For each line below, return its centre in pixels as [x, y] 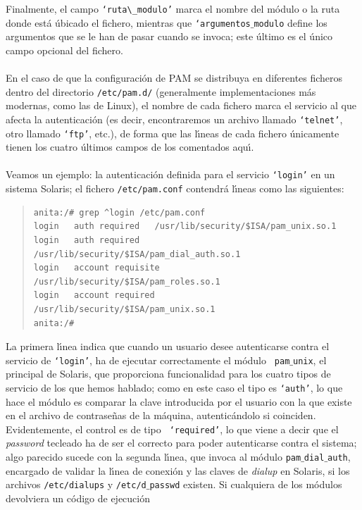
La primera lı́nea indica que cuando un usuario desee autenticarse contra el [168, 346]
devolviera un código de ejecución [78, 498]
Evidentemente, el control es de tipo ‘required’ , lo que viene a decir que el [172, 429]
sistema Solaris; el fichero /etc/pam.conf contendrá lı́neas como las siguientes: [175, 188]
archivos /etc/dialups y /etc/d [76, 484]
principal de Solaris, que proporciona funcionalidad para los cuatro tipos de [168, 374]
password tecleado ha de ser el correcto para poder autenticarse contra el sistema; [181, 443]
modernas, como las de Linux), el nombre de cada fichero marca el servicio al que [181, 105]
